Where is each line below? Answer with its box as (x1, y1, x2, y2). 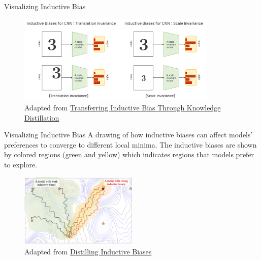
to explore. (4, 159, 37, 169)
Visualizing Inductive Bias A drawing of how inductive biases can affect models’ (4, 129, 253, 140)
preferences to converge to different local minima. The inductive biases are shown (4, 139, 257, 150)
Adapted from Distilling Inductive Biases (24, 246, 152, 256)
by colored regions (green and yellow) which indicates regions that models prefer (4, 149, 254, 160)
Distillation (24, 112, 59, 123)
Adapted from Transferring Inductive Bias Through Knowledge (24, 102, 221, 113)
